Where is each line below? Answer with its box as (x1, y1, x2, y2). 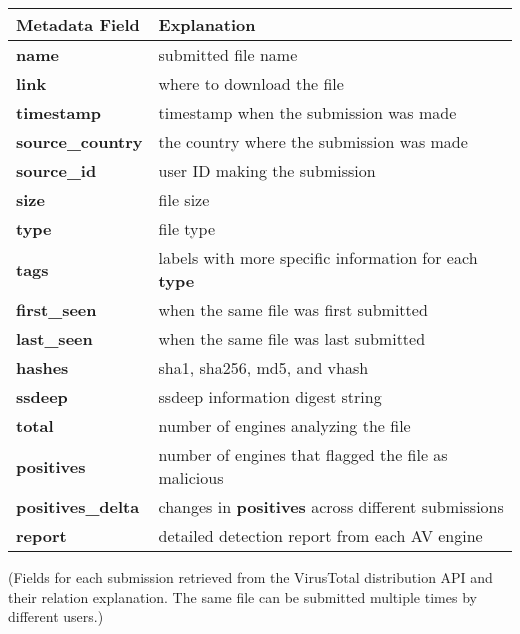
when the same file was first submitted (158, 298, 428, 321)
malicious (158, 466, 224, 489)
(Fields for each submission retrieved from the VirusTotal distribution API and (8, 567, 493, 587)
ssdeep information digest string (158, 385, 382, 408)
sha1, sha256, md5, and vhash (158, 356, 369, 379)
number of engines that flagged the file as (158, 443, 448, 466)
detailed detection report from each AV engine (158, 524, 483, 547)
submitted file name (158, 43, 298, 66)
